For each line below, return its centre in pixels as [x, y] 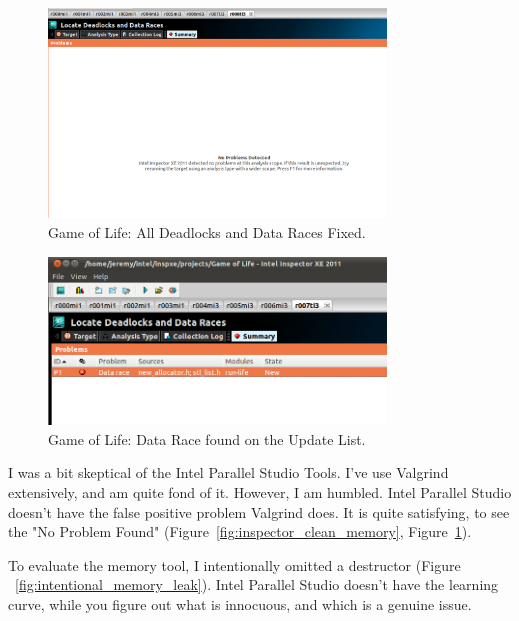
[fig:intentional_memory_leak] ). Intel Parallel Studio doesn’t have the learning [257, 584]
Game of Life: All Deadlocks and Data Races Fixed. [207, 231]
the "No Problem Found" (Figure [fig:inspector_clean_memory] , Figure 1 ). [240, 531]
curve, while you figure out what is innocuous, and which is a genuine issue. [240, 603]
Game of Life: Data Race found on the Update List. [207, 438]
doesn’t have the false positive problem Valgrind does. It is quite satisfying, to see [259, 511]
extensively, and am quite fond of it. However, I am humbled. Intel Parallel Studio [260, 491]
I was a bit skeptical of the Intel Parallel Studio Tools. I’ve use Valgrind [228, 472]
